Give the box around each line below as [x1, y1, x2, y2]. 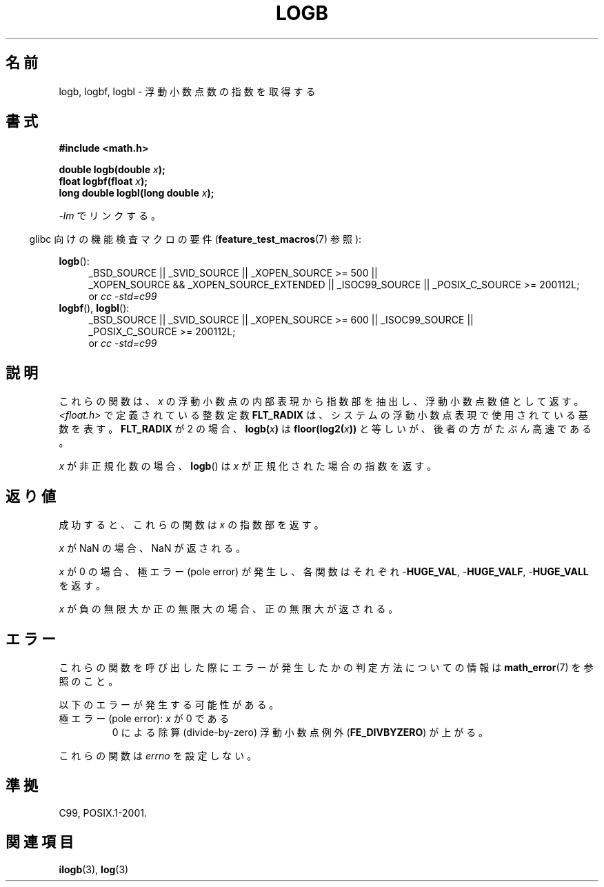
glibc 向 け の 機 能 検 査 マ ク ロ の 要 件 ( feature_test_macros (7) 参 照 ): [29, 233, 362, 246]
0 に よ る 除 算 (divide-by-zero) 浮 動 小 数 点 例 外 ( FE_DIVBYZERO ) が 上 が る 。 [112, 726, 489, 738]
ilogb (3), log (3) [59, 863, 129, 875]
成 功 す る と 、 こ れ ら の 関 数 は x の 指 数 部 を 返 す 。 [59, 519, 324, 531]
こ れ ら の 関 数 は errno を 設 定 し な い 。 [59, 749, 257, 761]
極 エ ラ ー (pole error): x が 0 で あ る [59, 712, 230, 724]
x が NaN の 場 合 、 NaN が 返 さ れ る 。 [59, 542, 246, 555]
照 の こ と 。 [59, 675, 119, 687]
